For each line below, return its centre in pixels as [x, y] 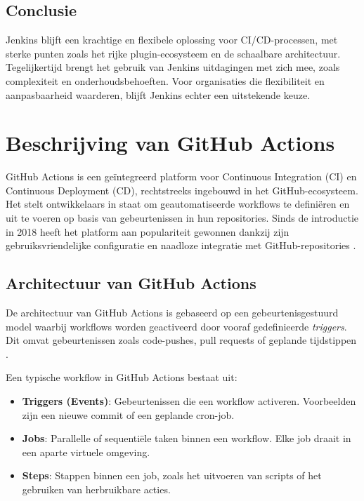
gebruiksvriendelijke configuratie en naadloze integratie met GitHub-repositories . [181, 245]
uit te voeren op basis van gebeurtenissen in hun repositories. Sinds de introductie [182, 218]
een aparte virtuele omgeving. [86, 452]
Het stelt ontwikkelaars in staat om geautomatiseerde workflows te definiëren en [178, 204]
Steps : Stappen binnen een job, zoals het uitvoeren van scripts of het [172, 475]
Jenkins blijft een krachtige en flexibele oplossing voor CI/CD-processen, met [172, 40]
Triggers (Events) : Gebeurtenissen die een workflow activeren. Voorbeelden [189, 401]
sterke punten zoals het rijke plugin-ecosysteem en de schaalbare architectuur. [173, 53]
